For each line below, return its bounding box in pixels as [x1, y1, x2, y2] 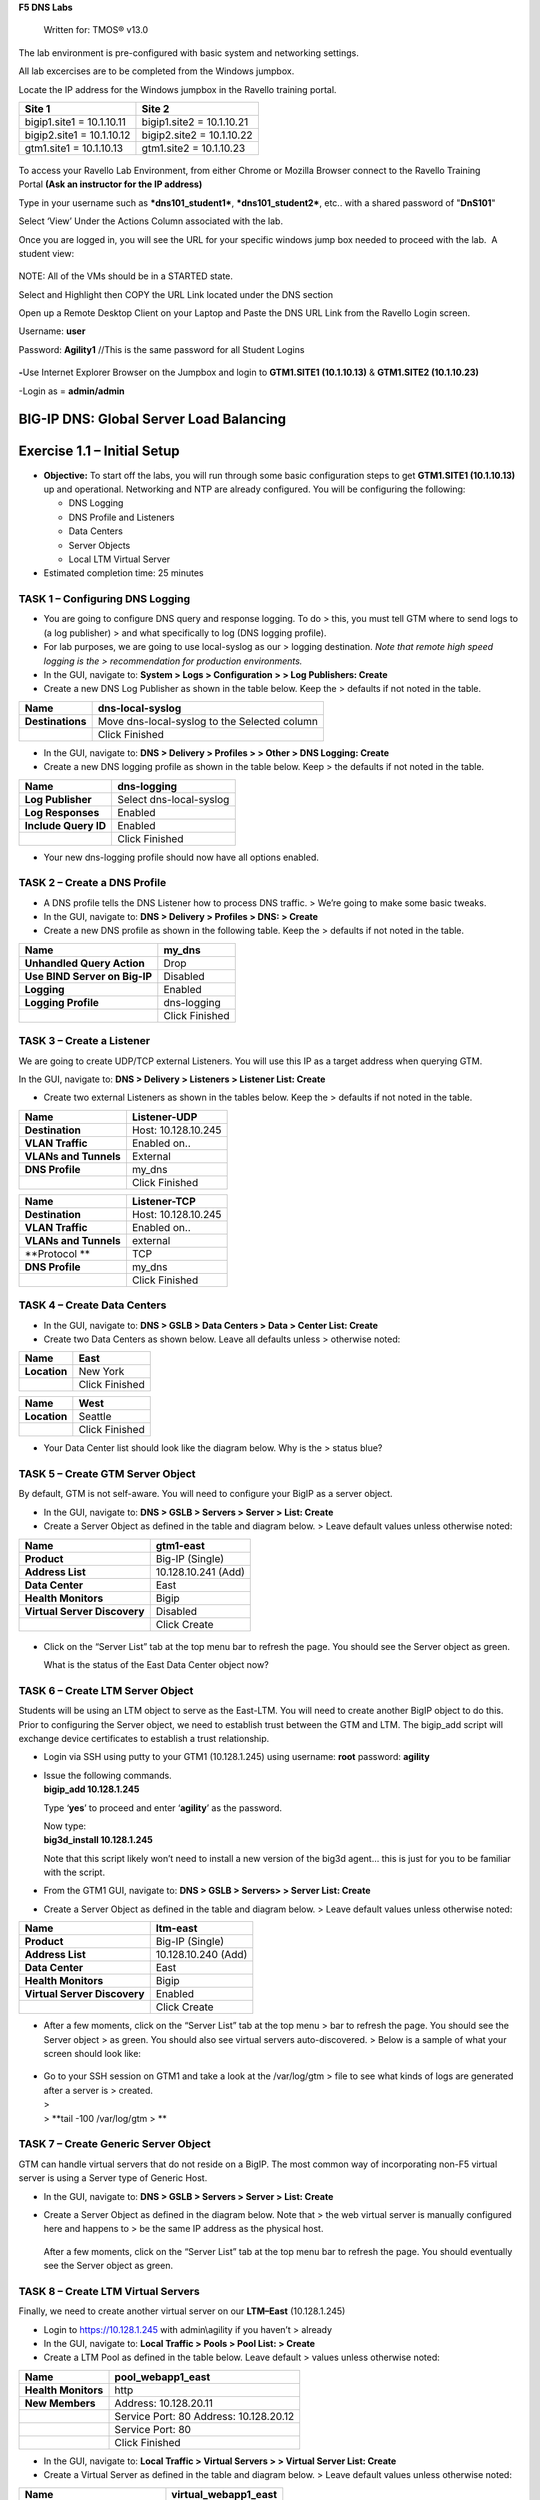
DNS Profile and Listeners [68, 511, 175, 523]
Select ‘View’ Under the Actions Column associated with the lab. [18, 215, 284, 227]
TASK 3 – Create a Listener [18, 1034, 150, 1048]
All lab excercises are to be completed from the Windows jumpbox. [18, 65, 295, 77]
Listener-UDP [131, 1110, 198, 1124]
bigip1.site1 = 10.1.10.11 [24, 115, 127, 129]
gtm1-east [155, 1538, 205, 1552]
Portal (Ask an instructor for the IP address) [18, 178, 203, 190]
